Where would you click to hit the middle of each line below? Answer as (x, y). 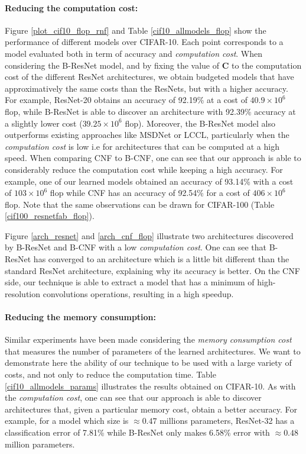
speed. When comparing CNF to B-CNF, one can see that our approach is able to (153, 158)
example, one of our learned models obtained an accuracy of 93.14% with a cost (149, 181)
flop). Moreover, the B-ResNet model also (200, 123)
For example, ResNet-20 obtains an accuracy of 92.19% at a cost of (126, 100)
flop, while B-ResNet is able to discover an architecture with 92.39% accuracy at (150, 111)
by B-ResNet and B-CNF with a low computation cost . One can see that (136, 247)
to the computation (266, 65)
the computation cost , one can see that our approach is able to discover (133, 397)
